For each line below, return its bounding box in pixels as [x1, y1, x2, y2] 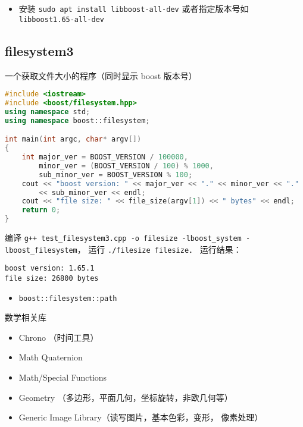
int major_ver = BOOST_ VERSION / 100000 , [21, 153, 188, 162]
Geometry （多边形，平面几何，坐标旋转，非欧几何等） [18, 391, 233, 403]
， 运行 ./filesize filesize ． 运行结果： [77, 243, 242, 255]
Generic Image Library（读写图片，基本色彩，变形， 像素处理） [18, 411, 263, 423]
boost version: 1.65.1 [5, 264, 95, 273]
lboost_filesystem [5, 246, 77, 255]
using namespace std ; [5, 107, 90, 116]
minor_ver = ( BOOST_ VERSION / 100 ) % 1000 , [39, 161, 214, 170]
